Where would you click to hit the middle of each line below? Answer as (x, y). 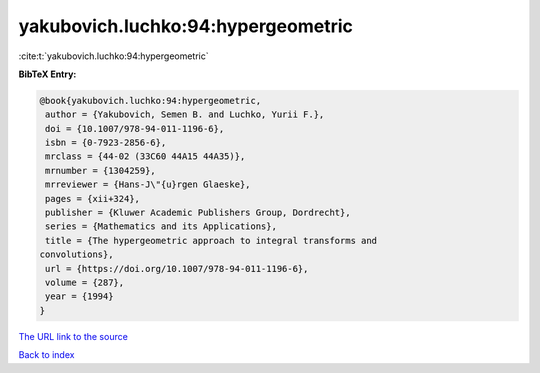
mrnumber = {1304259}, (101, 170)
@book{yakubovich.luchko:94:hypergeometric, (150, 100)
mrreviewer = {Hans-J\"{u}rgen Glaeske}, (148, 184)
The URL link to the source (73, 336)
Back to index (46, 355)
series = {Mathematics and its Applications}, (161, 226)
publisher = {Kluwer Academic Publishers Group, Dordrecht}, (198, 213)
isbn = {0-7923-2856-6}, (106, 143)
